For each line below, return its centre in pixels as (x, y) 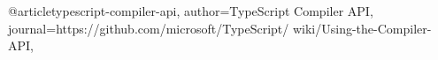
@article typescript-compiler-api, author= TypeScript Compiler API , (191, 11)
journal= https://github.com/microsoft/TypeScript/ (149, 28)
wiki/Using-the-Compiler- (362, 28)
